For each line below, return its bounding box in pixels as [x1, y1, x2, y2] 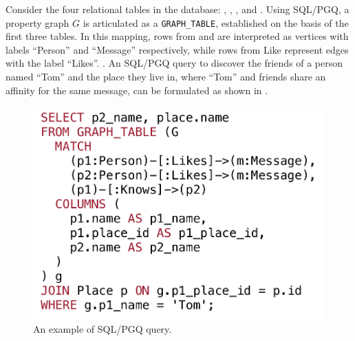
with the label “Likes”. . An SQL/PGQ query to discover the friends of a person [6, 56, 343, 70]
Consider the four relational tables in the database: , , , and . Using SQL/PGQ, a [6, 2, 349, 16]
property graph [6, 15, 69, 30]
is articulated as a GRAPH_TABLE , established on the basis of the [83, 15, 349, 30]
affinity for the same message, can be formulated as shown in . [6, 82, 268, 97]
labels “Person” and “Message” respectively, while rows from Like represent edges [6, 42, 349, 56]
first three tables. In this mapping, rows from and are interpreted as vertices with [6, 29, 349, 43]
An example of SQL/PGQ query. [33, 322, 172, 336]
